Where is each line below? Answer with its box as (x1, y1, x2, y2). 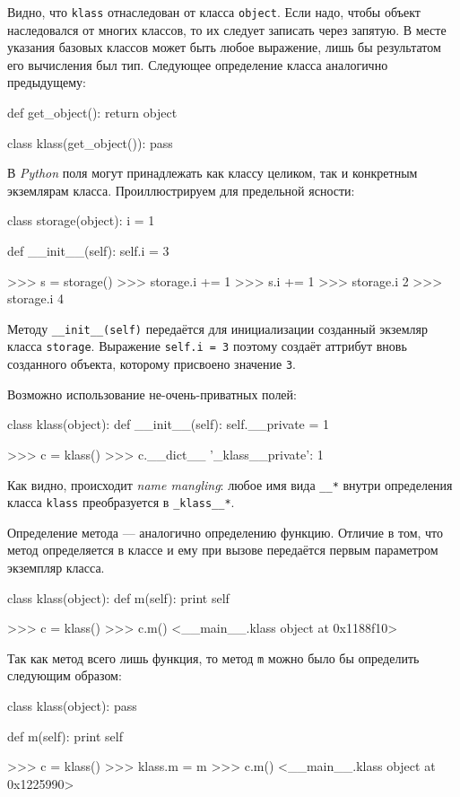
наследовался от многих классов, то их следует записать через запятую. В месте (7, 20, 447, 39)
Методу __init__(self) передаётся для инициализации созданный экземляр (7, 319, 428, 337)
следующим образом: (7, 666, 122, 685)
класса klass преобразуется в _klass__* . (7, 493, 235, 512)
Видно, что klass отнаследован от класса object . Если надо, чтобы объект (7, 3, 421, 21)
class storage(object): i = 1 (7, 211, 155, 230)
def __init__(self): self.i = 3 (7, 241, 169, 259)
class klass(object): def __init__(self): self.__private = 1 (7, 415, 330, 434)
